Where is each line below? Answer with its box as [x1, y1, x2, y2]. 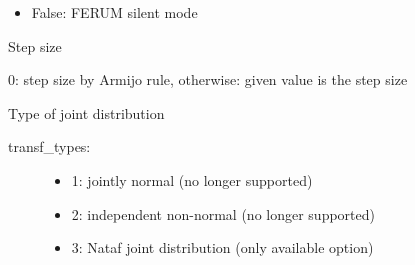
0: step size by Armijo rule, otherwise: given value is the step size [8, 69, 408, 90]
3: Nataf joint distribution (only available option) [71, 237, 374, 258]
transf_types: [8, 136, 91, 157]
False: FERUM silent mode [31, 2, 198, 22]
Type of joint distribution [8, 102, 165, 123]
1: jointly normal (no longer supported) [71, 169, 313, 190]
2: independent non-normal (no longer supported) [71, 203, 375, 224]
